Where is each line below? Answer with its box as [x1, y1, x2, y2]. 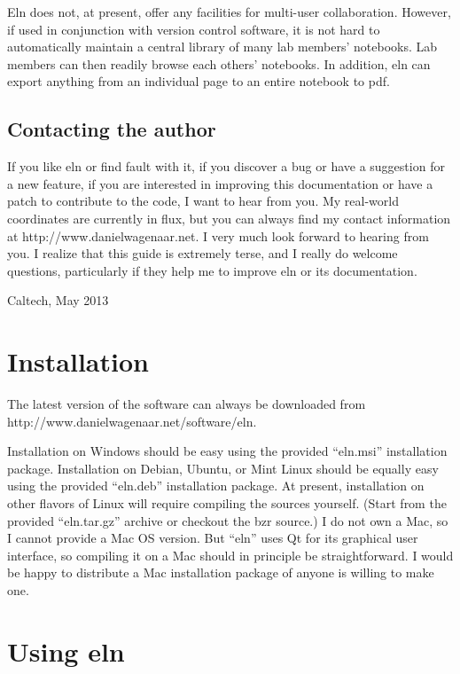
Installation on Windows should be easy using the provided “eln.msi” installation [7, 442, 448, 460]
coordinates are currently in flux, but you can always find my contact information [7, 208, 451, 227]
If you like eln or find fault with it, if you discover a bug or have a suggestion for [7, 157, 445, 176]
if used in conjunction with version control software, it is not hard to [7, 20, 380, 38]
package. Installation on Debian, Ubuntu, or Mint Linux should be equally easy [7, 458, 439, 477]
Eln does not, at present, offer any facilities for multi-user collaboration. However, [7, 3, 451, 20]
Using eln [7, 632, 125, 669]
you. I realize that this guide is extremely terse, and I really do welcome [7, 244, 398, 263]
